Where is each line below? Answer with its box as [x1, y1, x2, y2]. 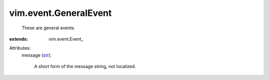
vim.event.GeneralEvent [9, 7, 112, 18]
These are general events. [21, 25, 76, 31]
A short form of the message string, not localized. [34, 64, 136, 70]
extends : [9, 36, 28, 42]
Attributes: [9, 45, 31, 51]
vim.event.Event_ [48, 36, 84, 42]
